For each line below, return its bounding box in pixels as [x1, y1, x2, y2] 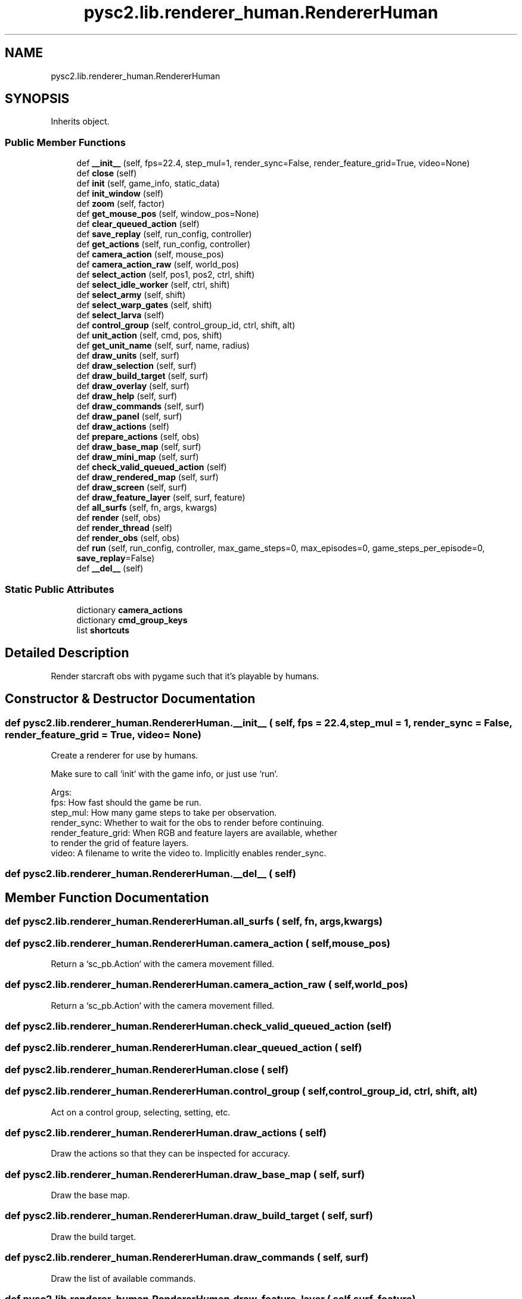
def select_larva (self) [76, 310, 164, 321]
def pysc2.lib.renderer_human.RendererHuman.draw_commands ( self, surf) [5, 1251, 369, 1264]
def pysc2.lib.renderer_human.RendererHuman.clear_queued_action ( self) [5, 1042, 362, 1054]
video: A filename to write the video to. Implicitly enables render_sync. [51, 848, 327, 858]
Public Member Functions [5, 136, 126, 148]
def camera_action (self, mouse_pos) [76, 249, 224, 260]
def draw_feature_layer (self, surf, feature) [76, 492, 246, 503]
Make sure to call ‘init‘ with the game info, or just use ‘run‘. [51, 769, 278, 779]
